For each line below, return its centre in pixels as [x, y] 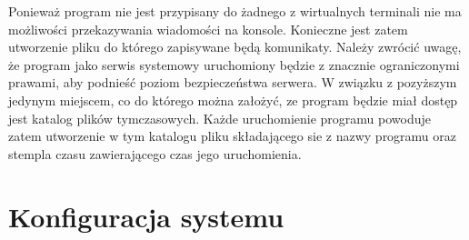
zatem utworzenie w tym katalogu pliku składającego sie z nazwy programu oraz [233, 136]
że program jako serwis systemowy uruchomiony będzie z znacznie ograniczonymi [234, 64]
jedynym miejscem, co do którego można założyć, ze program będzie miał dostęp [233, 100]
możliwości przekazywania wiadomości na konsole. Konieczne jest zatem [208, 29]
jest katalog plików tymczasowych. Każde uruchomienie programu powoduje [220, 118]
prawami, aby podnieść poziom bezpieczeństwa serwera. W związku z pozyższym [233, 82]
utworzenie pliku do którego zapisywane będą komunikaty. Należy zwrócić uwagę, [235, 47]
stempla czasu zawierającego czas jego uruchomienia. [155, 153]
